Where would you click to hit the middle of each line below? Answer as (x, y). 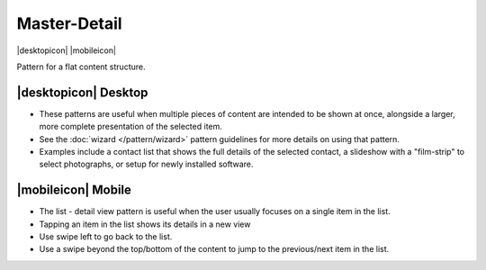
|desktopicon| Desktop (82, 92)
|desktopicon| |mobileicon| (67, 50)
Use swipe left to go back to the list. (106, 237)
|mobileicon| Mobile (74, 190)
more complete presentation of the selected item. (130, 127)
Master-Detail (69, 23)
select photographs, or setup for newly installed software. (146, 164)
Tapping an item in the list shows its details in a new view (145, 224)
